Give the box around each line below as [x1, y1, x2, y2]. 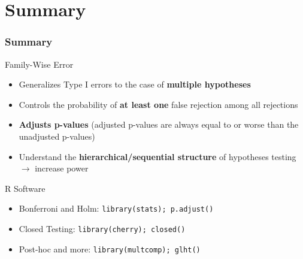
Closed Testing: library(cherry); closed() [19, 222, 186, 234]
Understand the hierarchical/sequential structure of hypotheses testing [19, 150, 296, 162]
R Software [5, 182, 46, 194]
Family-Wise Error [5, 58, 74, 70]
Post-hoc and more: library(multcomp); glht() [19, 242, 201, 255]
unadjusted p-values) [19, 129, 95, 142]
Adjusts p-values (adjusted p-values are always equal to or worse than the [19, 118, 299, 131]
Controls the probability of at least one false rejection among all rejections [19, 98, 298, 110]
